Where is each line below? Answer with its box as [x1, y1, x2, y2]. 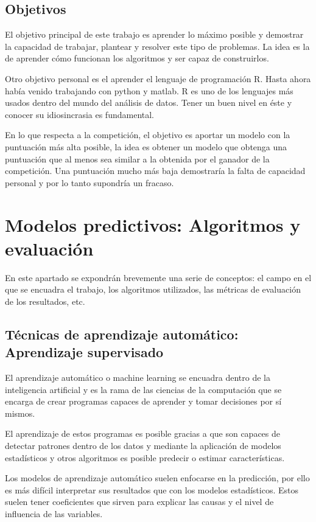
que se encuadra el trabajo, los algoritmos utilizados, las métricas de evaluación [5, 283, 301, 296]
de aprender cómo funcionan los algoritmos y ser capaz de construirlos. [5, 52, 269, 64]
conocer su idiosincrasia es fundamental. [5, 108, 154, 120]
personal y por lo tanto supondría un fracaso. [5, 176, 174, 189]
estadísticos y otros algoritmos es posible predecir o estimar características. [5, 451, 285, 464]
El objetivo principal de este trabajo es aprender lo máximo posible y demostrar [5, 28, 304, 41]
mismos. [5, 406, 35, 419]
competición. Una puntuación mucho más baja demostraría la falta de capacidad [5, 164, 306, 177]
